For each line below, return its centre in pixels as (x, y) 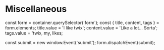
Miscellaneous (36, 9)
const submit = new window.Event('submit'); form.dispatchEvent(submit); (80, 42)
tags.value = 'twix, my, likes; (34, 33)
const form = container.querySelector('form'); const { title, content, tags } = (82, 23)
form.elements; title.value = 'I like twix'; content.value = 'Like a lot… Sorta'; (81, 27)
